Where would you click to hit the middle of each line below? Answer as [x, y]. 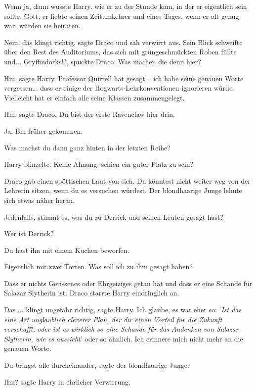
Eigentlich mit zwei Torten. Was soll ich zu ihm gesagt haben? [98, 267]
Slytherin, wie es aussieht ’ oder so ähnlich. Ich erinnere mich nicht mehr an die [124, 338]
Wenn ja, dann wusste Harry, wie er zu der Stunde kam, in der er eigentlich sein [126, 6]
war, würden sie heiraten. [42, 25]
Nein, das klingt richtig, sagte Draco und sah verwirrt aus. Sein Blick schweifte [123, 42]
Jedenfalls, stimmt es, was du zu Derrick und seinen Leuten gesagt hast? [114, 217]
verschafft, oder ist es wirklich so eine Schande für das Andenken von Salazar [121, 329]
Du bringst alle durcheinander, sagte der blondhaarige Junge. [97, 365]
